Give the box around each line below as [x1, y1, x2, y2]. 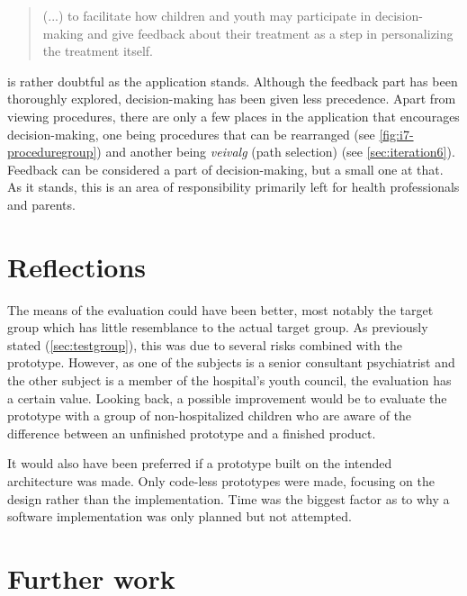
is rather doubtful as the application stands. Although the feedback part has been [7, 71, 458, 90]
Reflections [7, 248, 147, 284]
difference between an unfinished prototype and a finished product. [7, 423, 376, 442]
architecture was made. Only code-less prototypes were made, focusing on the [7, 472, 435, 490]
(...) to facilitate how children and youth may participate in [42, 6, 372, 24]
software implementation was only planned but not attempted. [7, 507, 352, 526]
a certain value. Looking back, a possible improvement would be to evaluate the [7, 388, 447, 407]
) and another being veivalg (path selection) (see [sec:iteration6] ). [96, 142, 455, 161]
